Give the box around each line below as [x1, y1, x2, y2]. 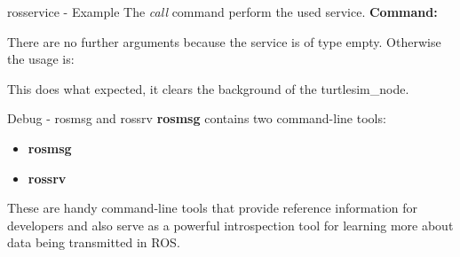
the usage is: [7, 50, 75, 68]
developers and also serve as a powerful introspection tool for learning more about [7, 215, 454, 234]
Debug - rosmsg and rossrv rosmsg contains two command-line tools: [7, 109, 386, 128]
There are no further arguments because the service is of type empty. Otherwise [7, 32, 441, 51]
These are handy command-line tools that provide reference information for [7, 199, 418, 217]
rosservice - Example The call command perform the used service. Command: [7, 3, 438, 20]
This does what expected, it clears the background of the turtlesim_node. [7, 79, 409, 97]
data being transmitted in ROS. [7, 233, 180, 252]
